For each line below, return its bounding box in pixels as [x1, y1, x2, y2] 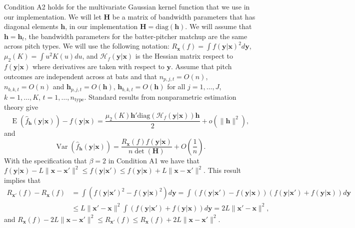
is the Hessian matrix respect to [135, 51, 233, 61]
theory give [4, 102, 38, 112]
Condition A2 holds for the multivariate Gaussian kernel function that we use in [4, 2, 250, 12]
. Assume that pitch [171, 61, 232, 72]
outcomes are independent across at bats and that [4, 71, 157, 81]
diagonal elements [4, 21, 58, 32]
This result [207, 165, 241, 175]
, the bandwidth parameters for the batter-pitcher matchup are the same [24, 31, 247, 41]
